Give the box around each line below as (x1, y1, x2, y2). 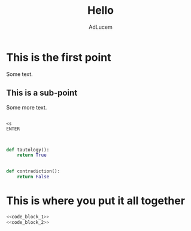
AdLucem (89, 23, 113, 31)
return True (17, 152, 47, 159)
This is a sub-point (6, 88, 78, 98)
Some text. (6, 70, 33, 78)
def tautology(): (6, 147, 50, 153)
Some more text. (6, 104, 47, 111)
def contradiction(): (6, 168, 60, 174)
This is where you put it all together (6, 194, 186, 208)
